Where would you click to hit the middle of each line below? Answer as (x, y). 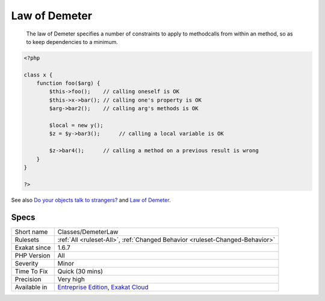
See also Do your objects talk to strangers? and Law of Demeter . (91, 200)
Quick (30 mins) (80, 271)
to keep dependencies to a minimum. (72, 42)
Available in (31, 287)
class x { (38, 75)
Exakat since (33, 247)
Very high (71, 279)
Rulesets (27, 240)
